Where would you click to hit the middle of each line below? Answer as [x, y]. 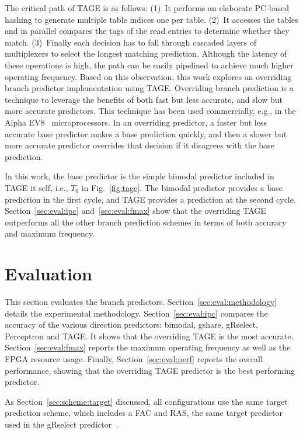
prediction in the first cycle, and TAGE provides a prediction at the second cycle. [150, 199]
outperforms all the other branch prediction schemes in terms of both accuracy [146, 222]
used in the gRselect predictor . [62, 424]
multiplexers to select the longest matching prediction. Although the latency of [146, 53]
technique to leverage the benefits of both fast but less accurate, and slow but [144, 99]
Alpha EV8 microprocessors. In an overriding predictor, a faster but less [136, 122]
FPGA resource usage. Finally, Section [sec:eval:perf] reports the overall [134, 358]
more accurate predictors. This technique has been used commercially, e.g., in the [150, 111]
